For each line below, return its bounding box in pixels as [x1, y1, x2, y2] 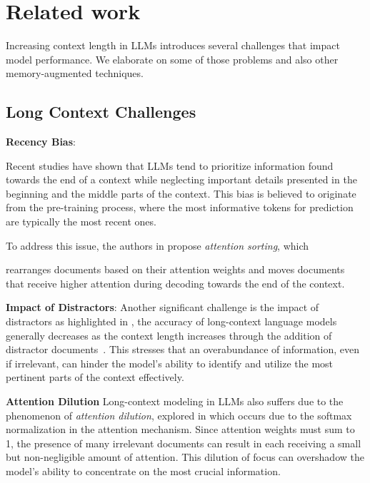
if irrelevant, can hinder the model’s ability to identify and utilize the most [6, 355, 334, 370]
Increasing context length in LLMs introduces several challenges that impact [6, 38, 340, 53]
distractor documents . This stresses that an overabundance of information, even [6, 342, 360, 357]
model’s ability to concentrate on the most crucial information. [6, 463, 281, 478]
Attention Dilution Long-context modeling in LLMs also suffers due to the [6, 394, 344, 409]
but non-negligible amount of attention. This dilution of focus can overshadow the [6, 449, 364, 464]
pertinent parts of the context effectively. [6, 370, 184, 385]
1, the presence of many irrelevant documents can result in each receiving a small [6, 435, 361, 450]
